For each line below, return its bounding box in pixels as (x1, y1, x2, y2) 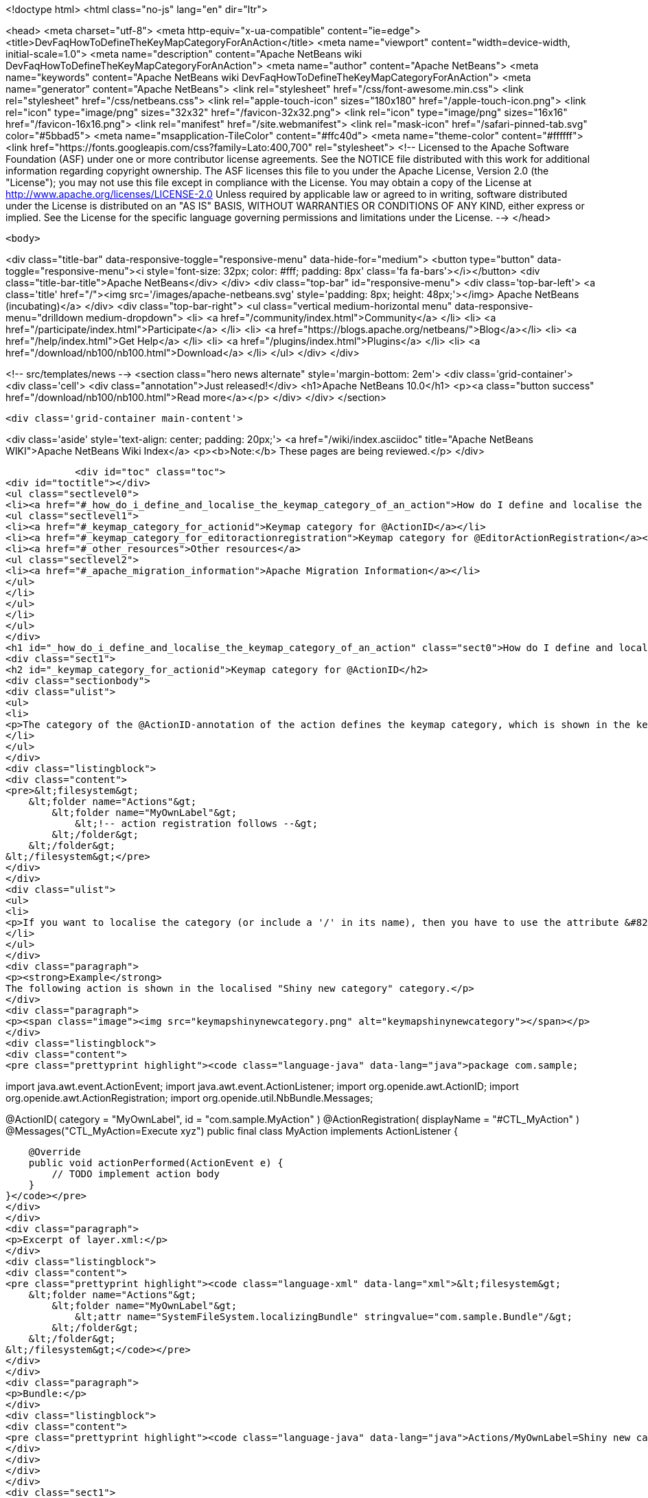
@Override (28, 1146, 81, 1157)
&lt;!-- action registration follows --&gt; (75, 818, 319, 829)
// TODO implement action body (51, 1168, 220, 1179)
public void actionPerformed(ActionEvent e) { (28, 1157, 283, 1168)
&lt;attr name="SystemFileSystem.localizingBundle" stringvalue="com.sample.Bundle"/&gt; (75, 1311, 573, 1322)
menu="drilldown (5, 312, 84, 324)
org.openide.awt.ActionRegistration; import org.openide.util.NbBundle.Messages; (5, 1092, 373, 1104)
